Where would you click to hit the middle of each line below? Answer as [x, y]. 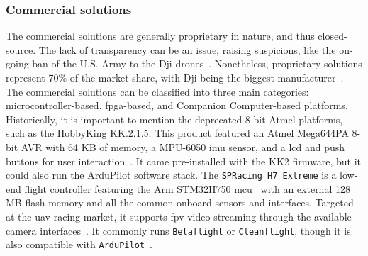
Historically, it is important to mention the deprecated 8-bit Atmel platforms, [174, 119]
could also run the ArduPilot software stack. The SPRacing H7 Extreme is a [171, 175]
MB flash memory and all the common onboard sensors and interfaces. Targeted [180, 202]
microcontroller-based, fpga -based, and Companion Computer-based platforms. [177, 105]
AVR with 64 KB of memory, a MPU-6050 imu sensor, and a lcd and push [183, 146]
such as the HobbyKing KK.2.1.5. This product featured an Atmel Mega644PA [177, 133]
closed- [333, 36]
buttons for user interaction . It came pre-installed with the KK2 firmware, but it [183, 161]
